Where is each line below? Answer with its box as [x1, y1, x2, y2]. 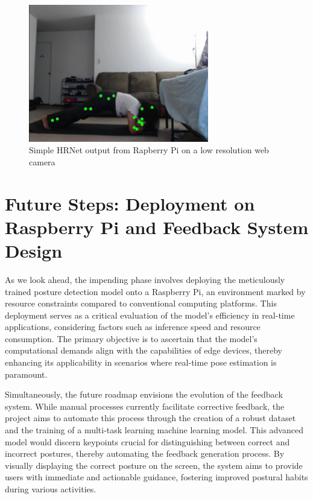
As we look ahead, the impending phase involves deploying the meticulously [5, 273, 285, 285]
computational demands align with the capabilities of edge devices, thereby [5, 344, 282, 357]
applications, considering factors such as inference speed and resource [5, 320, 261, 333]
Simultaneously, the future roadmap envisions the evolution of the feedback [5, 388, 283, 401]
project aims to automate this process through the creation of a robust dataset [5, 412, 296, 424]
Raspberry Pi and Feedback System [5, 214, 309, 239]
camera [29, 155, 55, 168]
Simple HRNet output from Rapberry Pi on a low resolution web [29, 144, 269, 156]
